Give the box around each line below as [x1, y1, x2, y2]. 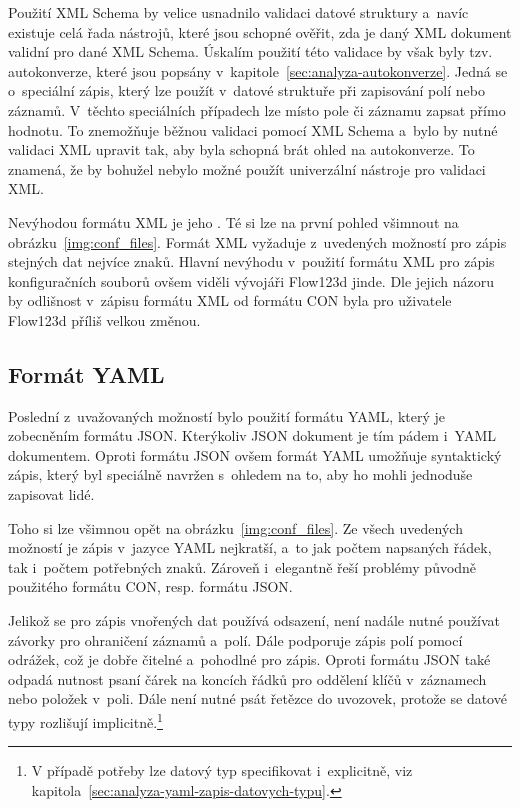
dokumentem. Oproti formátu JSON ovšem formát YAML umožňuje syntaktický [8, 444, 502, 465]
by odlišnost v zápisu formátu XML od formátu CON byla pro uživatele [8, 290, 452, 311]
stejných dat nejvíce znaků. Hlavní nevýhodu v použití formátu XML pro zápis [8, 251, 495, 272]
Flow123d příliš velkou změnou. [8, 309, 201, 330]
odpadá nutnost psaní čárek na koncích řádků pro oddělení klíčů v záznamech [8, 668, 487, 689]
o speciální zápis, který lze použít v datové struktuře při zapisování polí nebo [8, 80, 485, 101]
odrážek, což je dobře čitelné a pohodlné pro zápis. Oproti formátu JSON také [8, 649, 491, 670]
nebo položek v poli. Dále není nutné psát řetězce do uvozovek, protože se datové [8, 688, 507, 709]
